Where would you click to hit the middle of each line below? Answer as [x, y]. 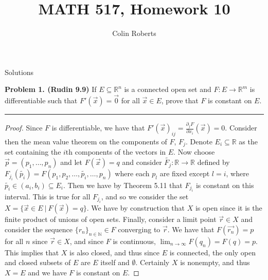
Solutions [19, 72]
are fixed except [185, 173]
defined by [213, 162]
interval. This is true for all [48, 196]
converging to [139, 229]
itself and [115, 262]
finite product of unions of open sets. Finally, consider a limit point [111, 219]
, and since [87, 241]
